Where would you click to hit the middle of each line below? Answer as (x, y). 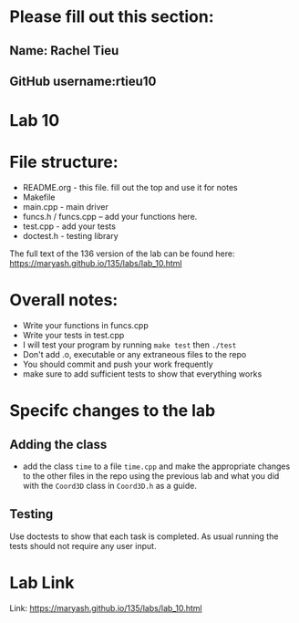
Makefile (39, 197)
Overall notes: (64, 301)
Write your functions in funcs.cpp (85, 326)
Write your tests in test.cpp (73, 336)
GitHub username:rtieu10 (83, 81)
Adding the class (58, 444)
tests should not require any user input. (83, 545)
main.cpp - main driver (66, 207)
